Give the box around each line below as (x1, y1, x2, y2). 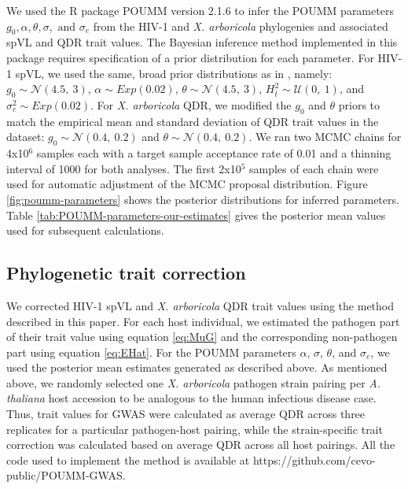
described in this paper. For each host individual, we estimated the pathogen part (6, 313, 400, 329)
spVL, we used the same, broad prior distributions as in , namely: (15, 65, 333, 81)
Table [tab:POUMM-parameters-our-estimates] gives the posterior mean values (6, 206, 386, 223)
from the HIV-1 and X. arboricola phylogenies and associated (93, 17, 388, 34)
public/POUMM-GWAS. (6, 467, 126, 483)
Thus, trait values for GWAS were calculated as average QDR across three (6, 406, 366, 422)
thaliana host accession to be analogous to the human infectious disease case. (6, 390, 377, 406)
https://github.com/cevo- (252, 451, 376, 468)
